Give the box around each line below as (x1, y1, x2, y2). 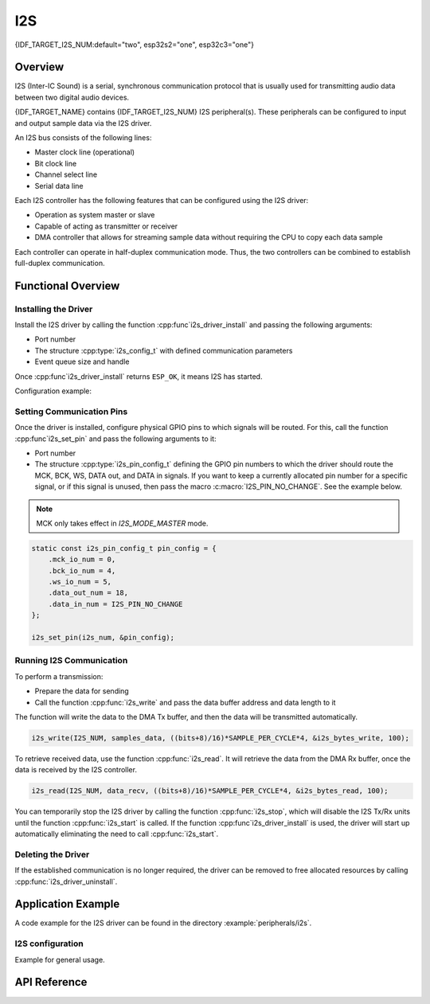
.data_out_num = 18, (48, 588, 129, 597)
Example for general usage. (14, 955, 105, 964)
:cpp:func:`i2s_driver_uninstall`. (14, 877, 118, 886)
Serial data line (34, 181, 84, 190)
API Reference (14, 975, 88, 989)
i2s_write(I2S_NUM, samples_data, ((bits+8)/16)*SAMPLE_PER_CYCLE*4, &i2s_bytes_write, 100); (31, 733, 410, 742)
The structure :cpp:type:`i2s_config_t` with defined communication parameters (34, 346, 293, 355)
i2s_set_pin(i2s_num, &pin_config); (31, 633, 175, 643)
